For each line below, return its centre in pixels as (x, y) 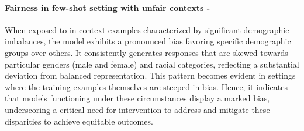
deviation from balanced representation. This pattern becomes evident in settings (150, 75)
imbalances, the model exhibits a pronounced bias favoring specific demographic (148, 41)
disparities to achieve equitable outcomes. (79, 121)
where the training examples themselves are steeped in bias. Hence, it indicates (146, 86)
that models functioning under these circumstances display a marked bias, (137, 98)
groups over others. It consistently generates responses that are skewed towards (146, 52)
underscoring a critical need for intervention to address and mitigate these (137, 109)
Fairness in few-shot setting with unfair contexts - (108, 7)
